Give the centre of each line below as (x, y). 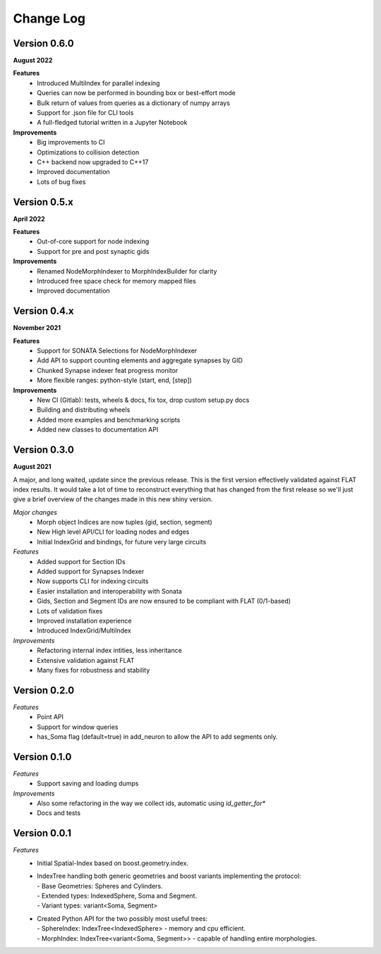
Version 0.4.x (43, 311)
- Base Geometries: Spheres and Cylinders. (100, 886)
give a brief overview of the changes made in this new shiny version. (113, 499)
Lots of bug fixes (61, 182)
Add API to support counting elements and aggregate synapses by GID (140, 360)
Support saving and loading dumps (88, 783)
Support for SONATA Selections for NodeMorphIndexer (117, 351)
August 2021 (32, 467)
